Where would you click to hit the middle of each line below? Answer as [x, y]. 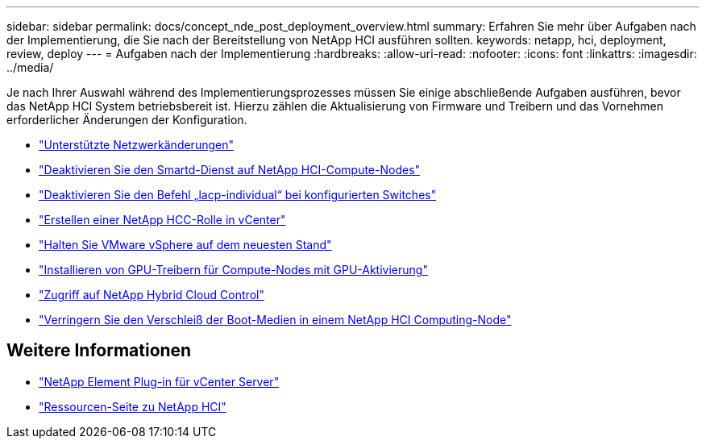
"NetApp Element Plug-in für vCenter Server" [159, 381]
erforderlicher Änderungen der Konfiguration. [127, 120]
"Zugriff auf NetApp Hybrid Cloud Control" [152, 295]
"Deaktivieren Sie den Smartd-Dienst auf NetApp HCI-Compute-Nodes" [230, 170]
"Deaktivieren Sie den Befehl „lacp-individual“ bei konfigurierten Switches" [238, 195]
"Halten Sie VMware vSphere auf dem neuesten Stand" [185, 245]
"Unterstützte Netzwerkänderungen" [136, 145]
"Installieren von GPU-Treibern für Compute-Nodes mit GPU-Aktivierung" [233, 270]
